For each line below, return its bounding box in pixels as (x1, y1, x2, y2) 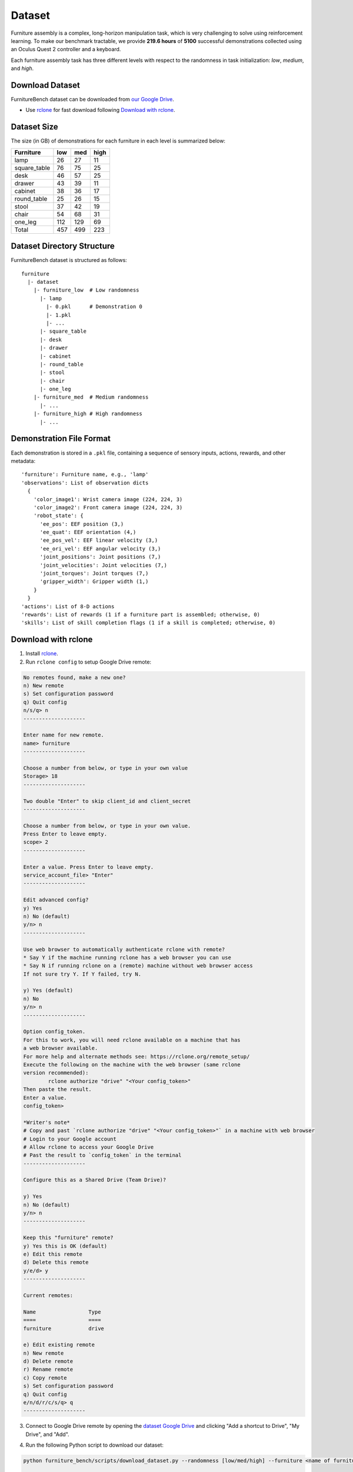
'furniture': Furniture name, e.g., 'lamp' (21, 471, 149, 478)
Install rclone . (25, 650, 58, 657)
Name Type (23, 1308, 101, 1315)
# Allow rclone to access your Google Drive (23, 1143, 154, 1151)
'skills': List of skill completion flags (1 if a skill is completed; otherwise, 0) (21, 619, 276, 626)
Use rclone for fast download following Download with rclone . (25, 107, 175, 114)
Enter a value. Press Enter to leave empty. (23, 863, 154, 870)
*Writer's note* (23, 1119, 71, 1126)
